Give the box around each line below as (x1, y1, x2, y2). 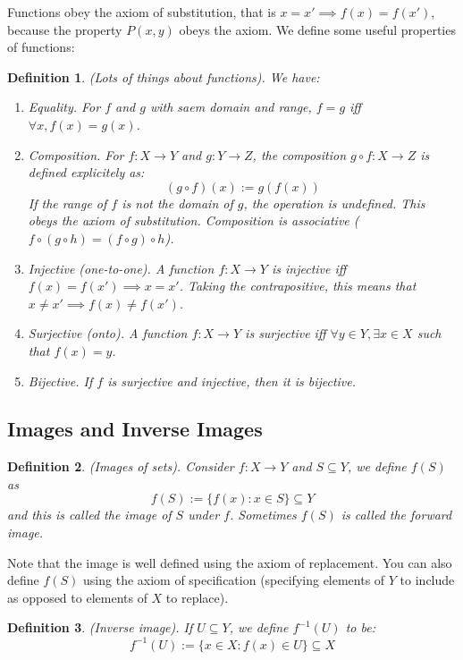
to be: (345, 618, 375, 637)
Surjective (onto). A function (28, 324, 188, 343)
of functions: (7, 38, 75, 56)
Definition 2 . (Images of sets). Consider (7, 457, 234, 476)
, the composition (252, 145, 347, 164)
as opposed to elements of (7, 588, 147, 606)
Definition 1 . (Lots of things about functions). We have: (7, 67, 320, 86)
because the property (7, 20, 122, 38)
